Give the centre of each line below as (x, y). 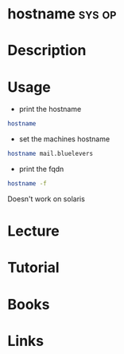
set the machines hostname (64, 139)
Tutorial (34, 268)
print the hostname (50, 109)
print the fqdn (41, 169)
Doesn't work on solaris (46, 199)
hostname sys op (62, 14)
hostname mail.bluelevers (50, 154)
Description (47, 51)
